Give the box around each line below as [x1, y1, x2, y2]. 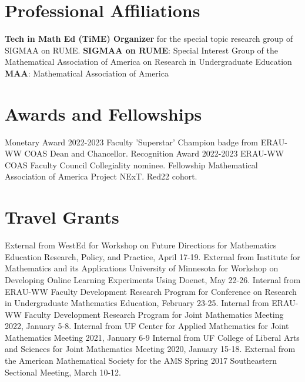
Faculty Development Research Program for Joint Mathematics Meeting [24, 308, 284, 320]
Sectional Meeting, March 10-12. [5, 366, 121, 378]
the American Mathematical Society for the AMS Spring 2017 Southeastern [5, 354, 277, 367]
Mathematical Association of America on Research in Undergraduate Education [5, 55, 292, 68]
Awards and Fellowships [5, 101, 202, 125]
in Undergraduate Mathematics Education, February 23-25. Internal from [5, 297, 269, 309]
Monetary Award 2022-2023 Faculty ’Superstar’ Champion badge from [5, 135, 259, 148]
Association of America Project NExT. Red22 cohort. [5, 170, 197, 182]
